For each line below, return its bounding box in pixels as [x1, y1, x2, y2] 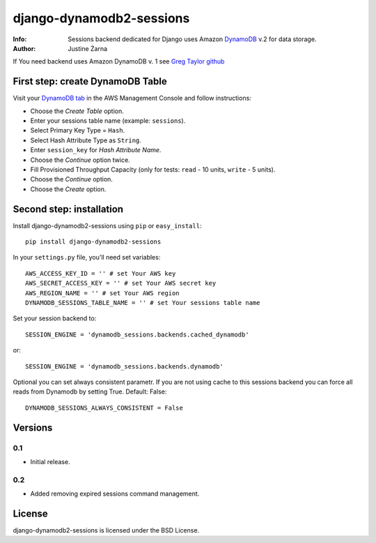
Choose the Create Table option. [30, 107, 125, 115]
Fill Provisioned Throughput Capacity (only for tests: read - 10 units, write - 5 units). [30, 165, 276, 174]
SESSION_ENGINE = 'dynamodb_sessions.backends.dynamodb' [25, 362, 224, 370]
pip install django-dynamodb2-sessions [25, 238, 162, 246]
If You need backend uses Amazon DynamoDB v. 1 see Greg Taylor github [13, 57, 225, 66]
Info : [13, 35, 27, 43]
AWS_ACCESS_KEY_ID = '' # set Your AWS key [25, 269, 176, 277]
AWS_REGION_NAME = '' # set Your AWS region [25, 289, 180, 297]
